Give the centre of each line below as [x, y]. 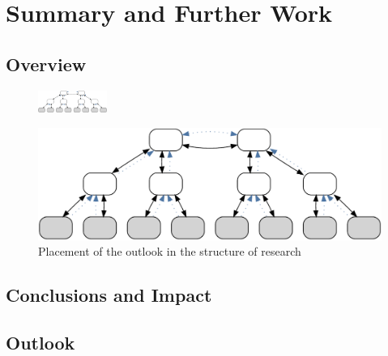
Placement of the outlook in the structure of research [170, 251]
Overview [46, 64]
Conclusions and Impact [109, 295]
